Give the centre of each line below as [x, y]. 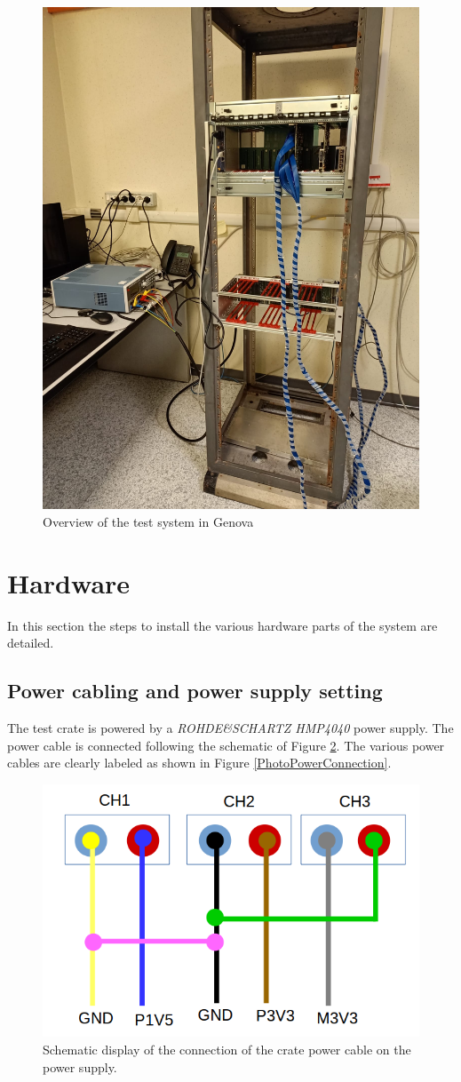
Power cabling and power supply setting [195, 691]
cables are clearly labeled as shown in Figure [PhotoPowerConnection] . [199, 763]
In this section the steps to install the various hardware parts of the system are [223, 625]
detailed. [31, 643]
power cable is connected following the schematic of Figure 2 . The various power [226, 745]
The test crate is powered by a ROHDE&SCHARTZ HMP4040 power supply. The [230, 728]
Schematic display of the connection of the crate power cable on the [227, 1049]
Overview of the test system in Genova [148, 521]
